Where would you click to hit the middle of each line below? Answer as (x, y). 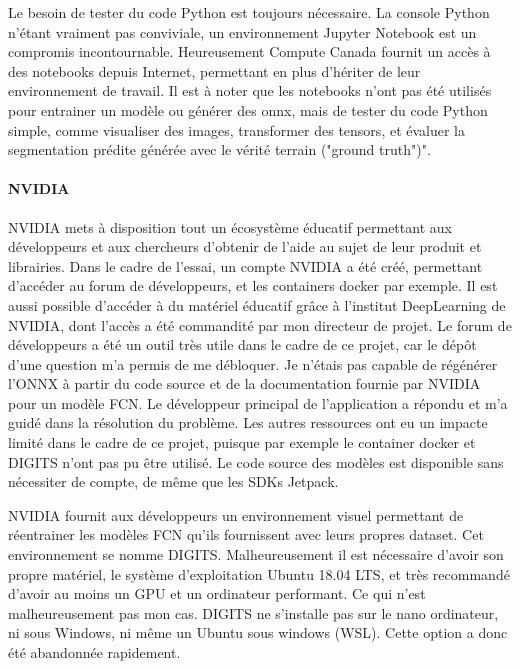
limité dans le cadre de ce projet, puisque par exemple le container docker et (242, 442)
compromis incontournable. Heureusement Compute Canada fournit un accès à (249, 51)
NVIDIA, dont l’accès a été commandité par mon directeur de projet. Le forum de (260, 324)
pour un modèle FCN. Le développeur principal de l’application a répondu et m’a (258, 402)
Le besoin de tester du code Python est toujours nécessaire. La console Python (249, 12)
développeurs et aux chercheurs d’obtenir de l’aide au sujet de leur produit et (245, 246)
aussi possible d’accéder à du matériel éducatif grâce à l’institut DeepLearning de (257, 304)
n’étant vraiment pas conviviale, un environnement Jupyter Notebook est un (242, 31)
